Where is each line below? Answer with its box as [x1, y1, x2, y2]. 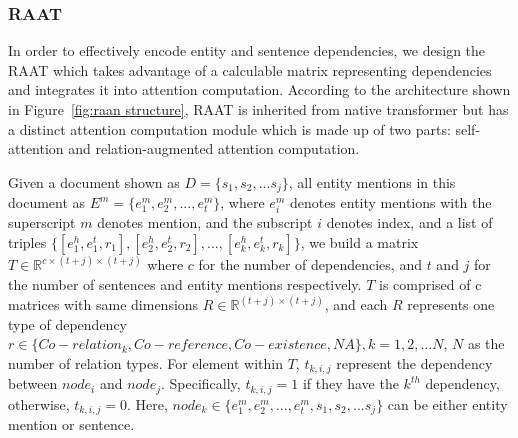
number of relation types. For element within [8, 352, 283, 373]
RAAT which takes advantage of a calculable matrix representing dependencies [8, 59, 492, 80]
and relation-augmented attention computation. [68, 138, 360, 159]
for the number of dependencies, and [198, 254, 422, 275]
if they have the [302, 373, 399, 394]
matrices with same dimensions [8, 294, 199, 315]
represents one [407, 294, 495, 315]
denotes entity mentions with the [289, 192, 492, 213]
